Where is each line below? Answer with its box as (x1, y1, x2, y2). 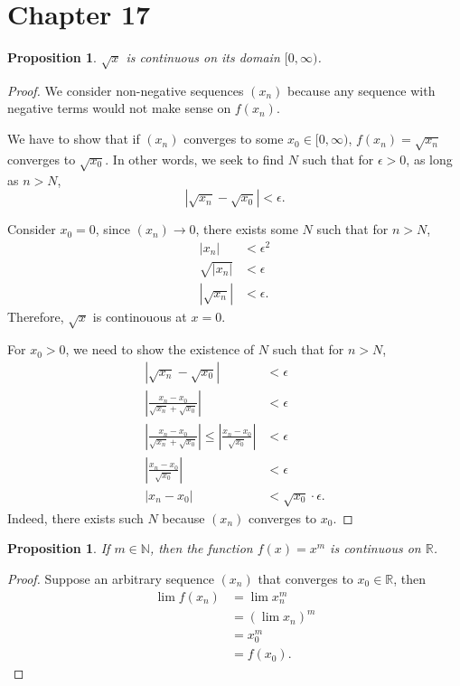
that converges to (258, 569, 353, 587)
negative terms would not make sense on (7, 99, 231, 117)
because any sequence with (287, 80, 436, 99)
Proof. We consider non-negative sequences (7, 80, 244, 99)
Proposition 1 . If (7, 539, 110, 558)
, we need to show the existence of (65, 340, 255, 359)
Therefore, (7, 306, 64, 325)
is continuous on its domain (126, 48, 280, 67)
